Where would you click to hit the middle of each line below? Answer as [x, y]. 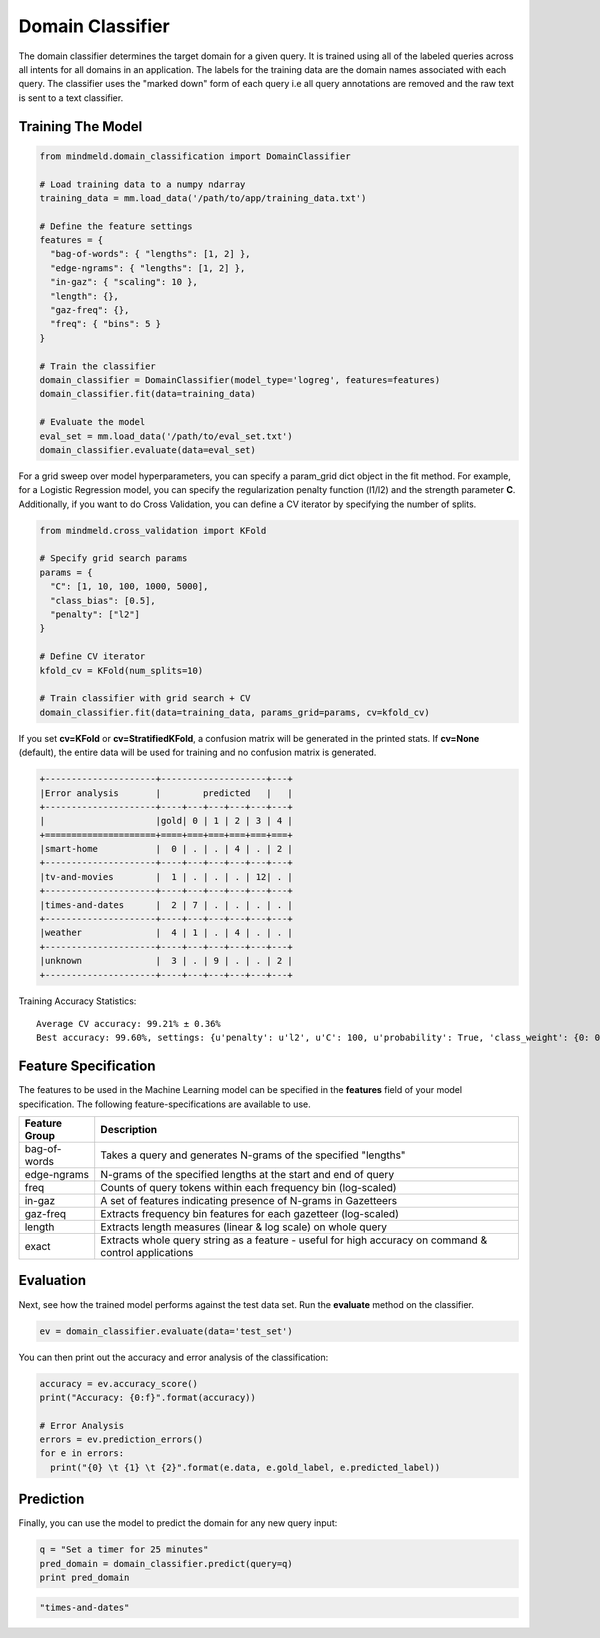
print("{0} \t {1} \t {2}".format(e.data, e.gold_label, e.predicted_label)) [245, 1467]
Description [129, 1130]
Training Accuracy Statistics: [77, 1001]
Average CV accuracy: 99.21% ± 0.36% [129, 1023]
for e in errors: [82, 1453]
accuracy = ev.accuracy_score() [119, 1383]
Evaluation [52, 1280]
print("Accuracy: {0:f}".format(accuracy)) [148, 1397]
